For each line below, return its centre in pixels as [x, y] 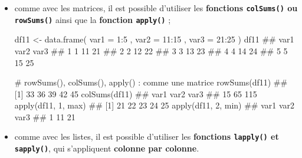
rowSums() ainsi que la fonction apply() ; [93, 19]
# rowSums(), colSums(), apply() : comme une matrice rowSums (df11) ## [151, 82]
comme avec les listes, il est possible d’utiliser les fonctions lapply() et [147, 136]
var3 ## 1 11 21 [45, 116]
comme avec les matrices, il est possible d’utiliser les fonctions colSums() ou [156, 8]
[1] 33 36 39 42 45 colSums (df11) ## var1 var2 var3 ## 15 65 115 [136, 93]
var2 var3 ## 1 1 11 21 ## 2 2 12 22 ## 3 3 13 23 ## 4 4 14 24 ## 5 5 [151, 50]
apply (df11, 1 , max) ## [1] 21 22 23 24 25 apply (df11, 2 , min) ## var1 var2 [155, 105]
